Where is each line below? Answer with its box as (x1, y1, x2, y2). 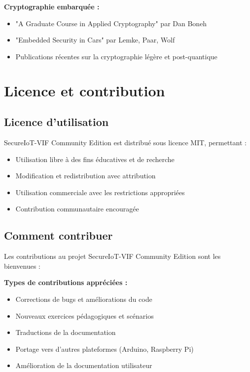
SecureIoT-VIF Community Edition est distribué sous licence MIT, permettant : (4, 137, 247, 147)
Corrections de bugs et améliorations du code (15, 293, 152, 304)
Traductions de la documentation (15, 327, 116, 337)
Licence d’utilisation (4, 114, 109, 129)
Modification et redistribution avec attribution (15, 170, 156, 181)
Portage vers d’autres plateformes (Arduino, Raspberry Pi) (15, 343, 194, 354)
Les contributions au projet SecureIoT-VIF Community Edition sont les (4, 251, 221, 261)
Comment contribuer (4, 228, 113, 243)
